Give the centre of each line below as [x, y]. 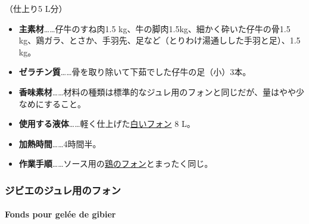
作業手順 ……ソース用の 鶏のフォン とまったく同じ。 [116, 164]
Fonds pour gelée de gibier [60, 214]
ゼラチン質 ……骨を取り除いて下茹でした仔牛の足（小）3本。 [135, 72]
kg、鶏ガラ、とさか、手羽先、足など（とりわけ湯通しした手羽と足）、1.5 [160, 40]
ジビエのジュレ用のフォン [63, 190]
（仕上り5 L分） [36, 8]
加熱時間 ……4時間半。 [60, 143]
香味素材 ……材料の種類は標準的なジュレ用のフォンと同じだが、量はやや [157, 91]
